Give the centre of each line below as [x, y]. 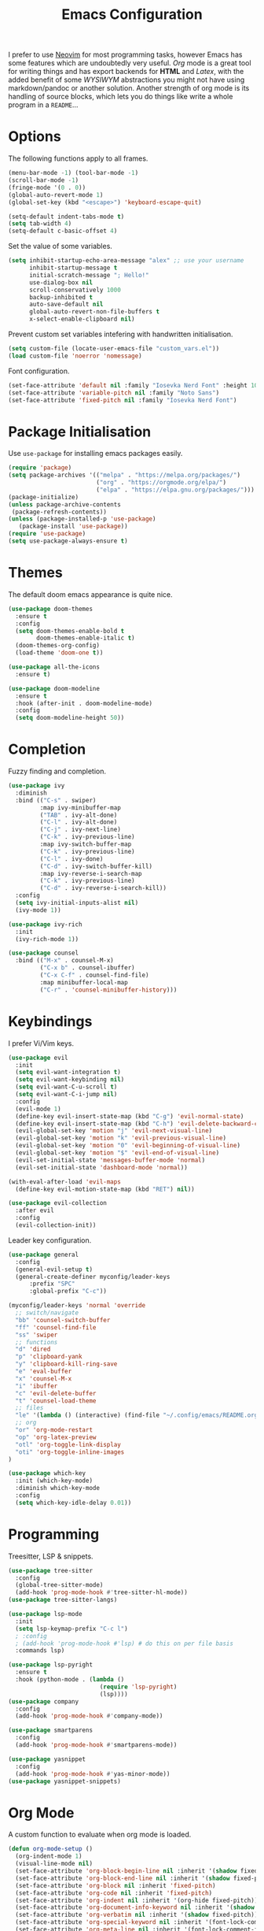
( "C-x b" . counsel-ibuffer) [87, 968]
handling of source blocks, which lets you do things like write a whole [121, 97]
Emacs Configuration [132, 15]
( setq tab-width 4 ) [40, 224]
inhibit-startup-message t [73, 268]
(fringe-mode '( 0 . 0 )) [47, 187]
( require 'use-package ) [47, 534]
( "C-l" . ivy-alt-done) [79, 822]
